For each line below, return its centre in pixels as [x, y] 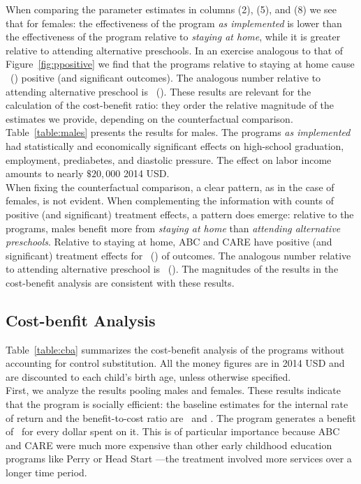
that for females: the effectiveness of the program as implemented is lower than [174, 23]
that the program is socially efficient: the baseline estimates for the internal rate [177, 404]
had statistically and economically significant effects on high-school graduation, [175, 145]
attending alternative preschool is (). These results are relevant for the [159, 91]
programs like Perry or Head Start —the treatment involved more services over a [179, 459]
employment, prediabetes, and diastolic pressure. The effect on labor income [169, 159]
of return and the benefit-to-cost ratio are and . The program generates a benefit [181, 417]
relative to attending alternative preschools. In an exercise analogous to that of [175, 50]
